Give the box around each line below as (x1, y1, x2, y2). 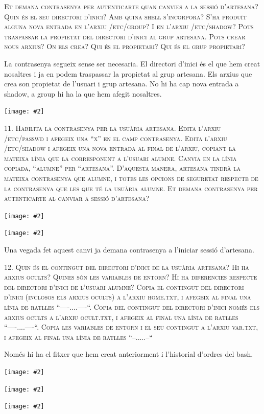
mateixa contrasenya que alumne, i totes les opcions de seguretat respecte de (4, 172, 258, 183)
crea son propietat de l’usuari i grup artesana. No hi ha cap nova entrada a (4, 78, 239, 89)
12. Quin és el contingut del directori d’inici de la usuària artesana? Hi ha (4, 261, 249, 272)
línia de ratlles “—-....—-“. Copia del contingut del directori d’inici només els (4, 302, 260, 312)
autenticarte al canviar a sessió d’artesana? (4, 193, 150, 203)
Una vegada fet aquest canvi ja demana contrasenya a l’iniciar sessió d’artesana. (4, 244, 254, 255)
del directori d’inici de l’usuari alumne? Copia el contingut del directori (4, 281, 244, 292)
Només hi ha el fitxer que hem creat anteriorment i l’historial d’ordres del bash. (4, 349, 253, 359)
